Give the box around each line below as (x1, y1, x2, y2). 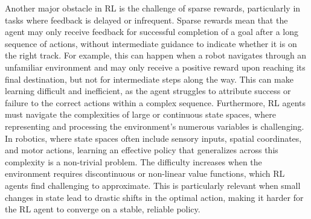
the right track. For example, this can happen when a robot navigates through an (5, 49, 307, 62)
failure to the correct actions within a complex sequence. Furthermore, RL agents (5, 96, 306, 109)
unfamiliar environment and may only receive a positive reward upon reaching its (5, 60, 306, 73)
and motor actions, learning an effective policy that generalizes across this (5, 144, 278, 156)
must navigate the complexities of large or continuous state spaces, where (5, 108, 276, 121)
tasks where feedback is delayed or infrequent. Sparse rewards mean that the (5, 13, 288, 26)
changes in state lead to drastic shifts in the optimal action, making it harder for (5, 191, 304, 203)
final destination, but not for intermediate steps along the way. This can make (5, 72, 293, 85)
